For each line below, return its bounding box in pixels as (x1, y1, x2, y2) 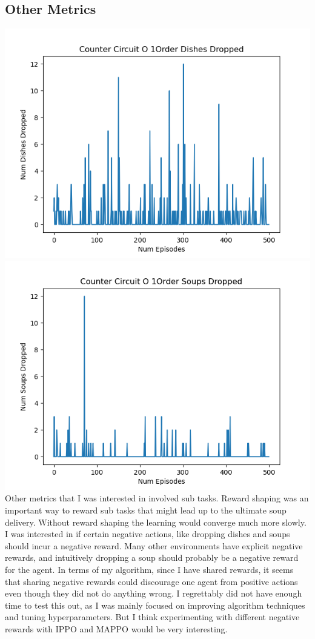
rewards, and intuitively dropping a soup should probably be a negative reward (5, 551, 299, 564)
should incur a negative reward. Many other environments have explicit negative (5, 539, 303, 552)
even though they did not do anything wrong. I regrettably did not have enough (5, 587, 302, 600)
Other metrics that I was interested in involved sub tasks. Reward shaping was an (5, 492, 309, 504)
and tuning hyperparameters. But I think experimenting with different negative (5, 611, 300, 623)
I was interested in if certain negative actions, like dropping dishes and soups (5, 527, 290, 540)
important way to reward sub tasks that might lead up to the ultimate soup (5, 503, 287, 516)
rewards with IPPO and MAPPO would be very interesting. (5, 622, 228, 635)
